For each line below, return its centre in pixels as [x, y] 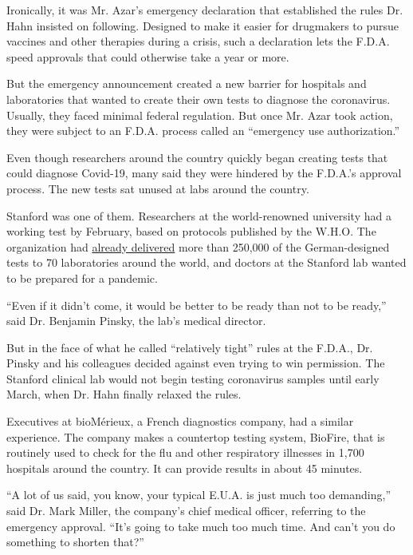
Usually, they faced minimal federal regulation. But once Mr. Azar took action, [200, 115]
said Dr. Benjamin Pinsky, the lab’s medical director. [136, 321]
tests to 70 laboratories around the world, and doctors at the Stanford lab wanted [206, 262]
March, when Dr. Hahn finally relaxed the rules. [124, 394]
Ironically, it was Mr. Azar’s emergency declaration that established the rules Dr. [205, 10]
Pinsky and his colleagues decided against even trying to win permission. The [196, 363]
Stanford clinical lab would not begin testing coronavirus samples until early [193, 378]
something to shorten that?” [75, 542]
